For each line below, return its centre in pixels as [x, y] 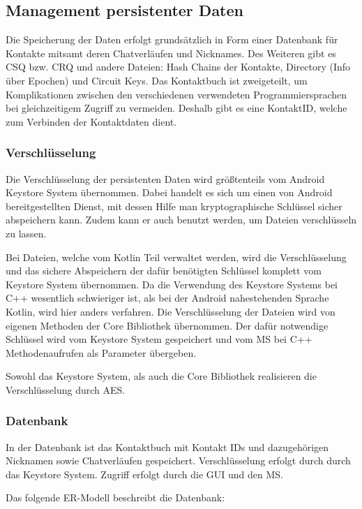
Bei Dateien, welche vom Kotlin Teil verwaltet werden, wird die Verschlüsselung [176, 257]
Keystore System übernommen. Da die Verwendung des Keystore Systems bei [172, 284]
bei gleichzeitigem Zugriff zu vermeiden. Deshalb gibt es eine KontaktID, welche [176, 108]
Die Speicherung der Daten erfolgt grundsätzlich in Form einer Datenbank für [172, 39]
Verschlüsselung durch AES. [66, 389]
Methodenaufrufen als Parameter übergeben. [101, 352]
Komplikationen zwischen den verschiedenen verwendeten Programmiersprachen [176, 94]
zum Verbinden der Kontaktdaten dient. [91, 121]
